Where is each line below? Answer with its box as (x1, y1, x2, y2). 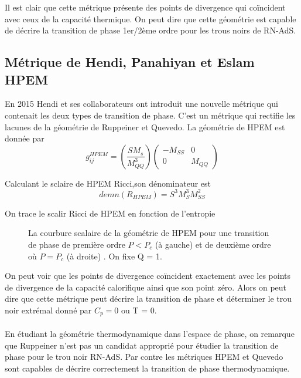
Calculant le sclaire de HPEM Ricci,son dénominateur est (5, 177, 211, 189)
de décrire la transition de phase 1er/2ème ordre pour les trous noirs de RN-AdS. (5, 24, 296, 36)
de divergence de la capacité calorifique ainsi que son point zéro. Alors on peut (5, 281, 287, 293)
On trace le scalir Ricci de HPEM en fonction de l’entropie (5, 207, 216, 219)
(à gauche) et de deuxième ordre (155, 238, 271, 251)
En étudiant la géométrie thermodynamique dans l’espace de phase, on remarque (5, 328, 295, 340)
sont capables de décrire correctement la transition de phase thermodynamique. (5, 362, 290, 374)
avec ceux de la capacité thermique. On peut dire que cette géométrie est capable (5, 12, 296, 25)
